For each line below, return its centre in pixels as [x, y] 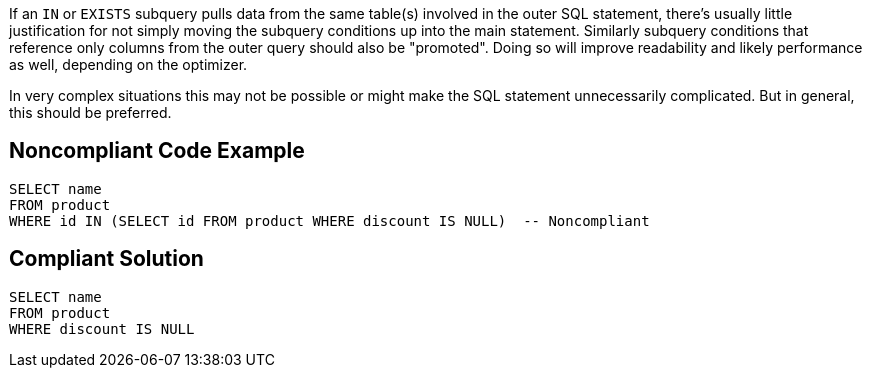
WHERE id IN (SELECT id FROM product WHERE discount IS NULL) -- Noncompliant [329, 220]
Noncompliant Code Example [157, 151]
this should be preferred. [90, 112]
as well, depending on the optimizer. [128, 64]
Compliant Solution [106, 259]
